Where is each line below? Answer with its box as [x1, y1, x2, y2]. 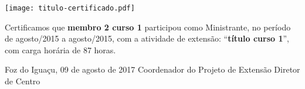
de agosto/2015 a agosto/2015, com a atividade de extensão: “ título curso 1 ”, [5, 32, 290, 44]
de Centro [5, 75, 40, 87]
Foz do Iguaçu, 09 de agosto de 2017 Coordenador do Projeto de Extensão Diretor [5, 63, 300, 76]
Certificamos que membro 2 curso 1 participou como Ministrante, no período [5, 20, 291, 33]
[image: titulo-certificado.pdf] [5, 4, 135, 12]
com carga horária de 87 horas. [5, 43, 116, 56]
